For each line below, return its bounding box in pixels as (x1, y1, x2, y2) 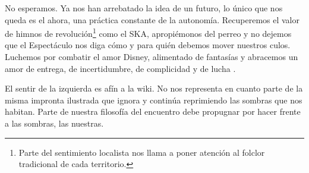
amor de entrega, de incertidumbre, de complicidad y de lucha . (5, 62, 236, 74)
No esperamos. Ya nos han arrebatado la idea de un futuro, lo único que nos (5, 2, 283, 14)
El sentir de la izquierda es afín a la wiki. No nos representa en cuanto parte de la (5, 82, 303, 95)
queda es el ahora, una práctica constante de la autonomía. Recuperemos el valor (5, 13, 299, 26)
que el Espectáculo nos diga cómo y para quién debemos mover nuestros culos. (5, 39, 291, 51)
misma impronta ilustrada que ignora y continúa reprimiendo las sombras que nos (5, 93, 302, 106)
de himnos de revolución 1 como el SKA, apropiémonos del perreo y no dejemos (5, 26, 292, 39)
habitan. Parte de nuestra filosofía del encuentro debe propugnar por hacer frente (5, 105, 301, 118)
